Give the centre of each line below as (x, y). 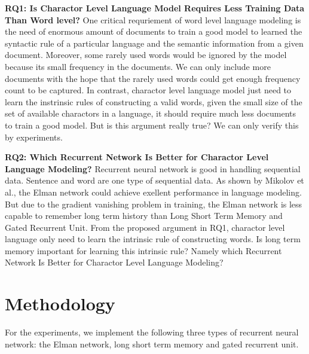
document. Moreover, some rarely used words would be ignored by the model (146, 55)
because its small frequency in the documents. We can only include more (138, 66)
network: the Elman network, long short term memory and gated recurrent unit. (152, 344)
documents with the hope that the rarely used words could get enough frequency (153, 78)
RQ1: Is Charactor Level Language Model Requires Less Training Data (155, 8)
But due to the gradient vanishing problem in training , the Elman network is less (154, 204)
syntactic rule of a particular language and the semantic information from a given (154, 43)
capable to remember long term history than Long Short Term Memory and (144, 216)
